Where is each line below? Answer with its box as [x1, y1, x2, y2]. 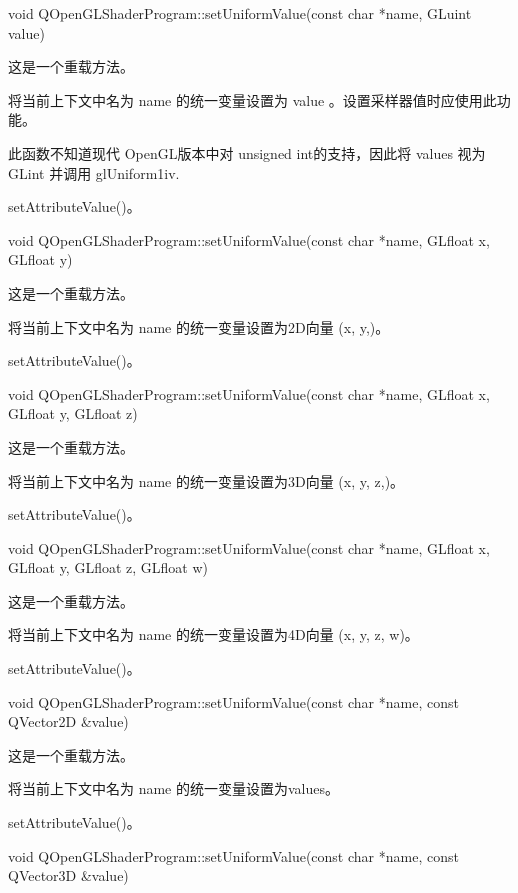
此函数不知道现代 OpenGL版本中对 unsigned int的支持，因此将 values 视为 [8, 142, 486, 163]
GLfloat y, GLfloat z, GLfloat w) [8, 557, 209, 578]
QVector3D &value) [8, 865, 129, 886]
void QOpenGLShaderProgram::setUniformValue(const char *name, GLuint [8, 3, 472, 23]
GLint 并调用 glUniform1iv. [8, 162, 180, 183]
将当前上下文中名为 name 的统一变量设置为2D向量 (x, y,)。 [8, 316, 390, 337]
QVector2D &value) [8, 711, 129, 732]
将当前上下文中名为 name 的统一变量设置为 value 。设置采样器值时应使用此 [8, 89, 497, 110]
